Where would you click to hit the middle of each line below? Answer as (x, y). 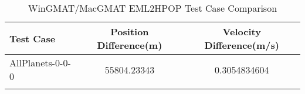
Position (130, 31)
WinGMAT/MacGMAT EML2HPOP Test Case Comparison (152, 8)
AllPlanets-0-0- (40, 63)
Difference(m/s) (242, 45)
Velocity (242, 31)
